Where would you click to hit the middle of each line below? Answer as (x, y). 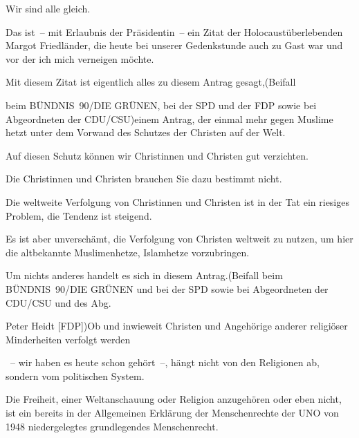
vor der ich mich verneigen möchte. (80, 58)
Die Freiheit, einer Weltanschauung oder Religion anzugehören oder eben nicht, (174, 399)
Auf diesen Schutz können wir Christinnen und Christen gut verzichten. (157, 155)
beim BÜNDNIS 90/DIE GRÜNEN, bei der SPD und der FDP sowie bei (161, 105)
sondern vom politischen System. (75, 375)
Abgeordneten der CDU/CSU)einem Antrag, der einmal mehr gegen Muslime (169, 118)
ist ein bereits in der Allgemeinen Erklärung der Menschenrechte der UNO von (172, 413)
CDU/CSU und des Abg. (58, 302)
